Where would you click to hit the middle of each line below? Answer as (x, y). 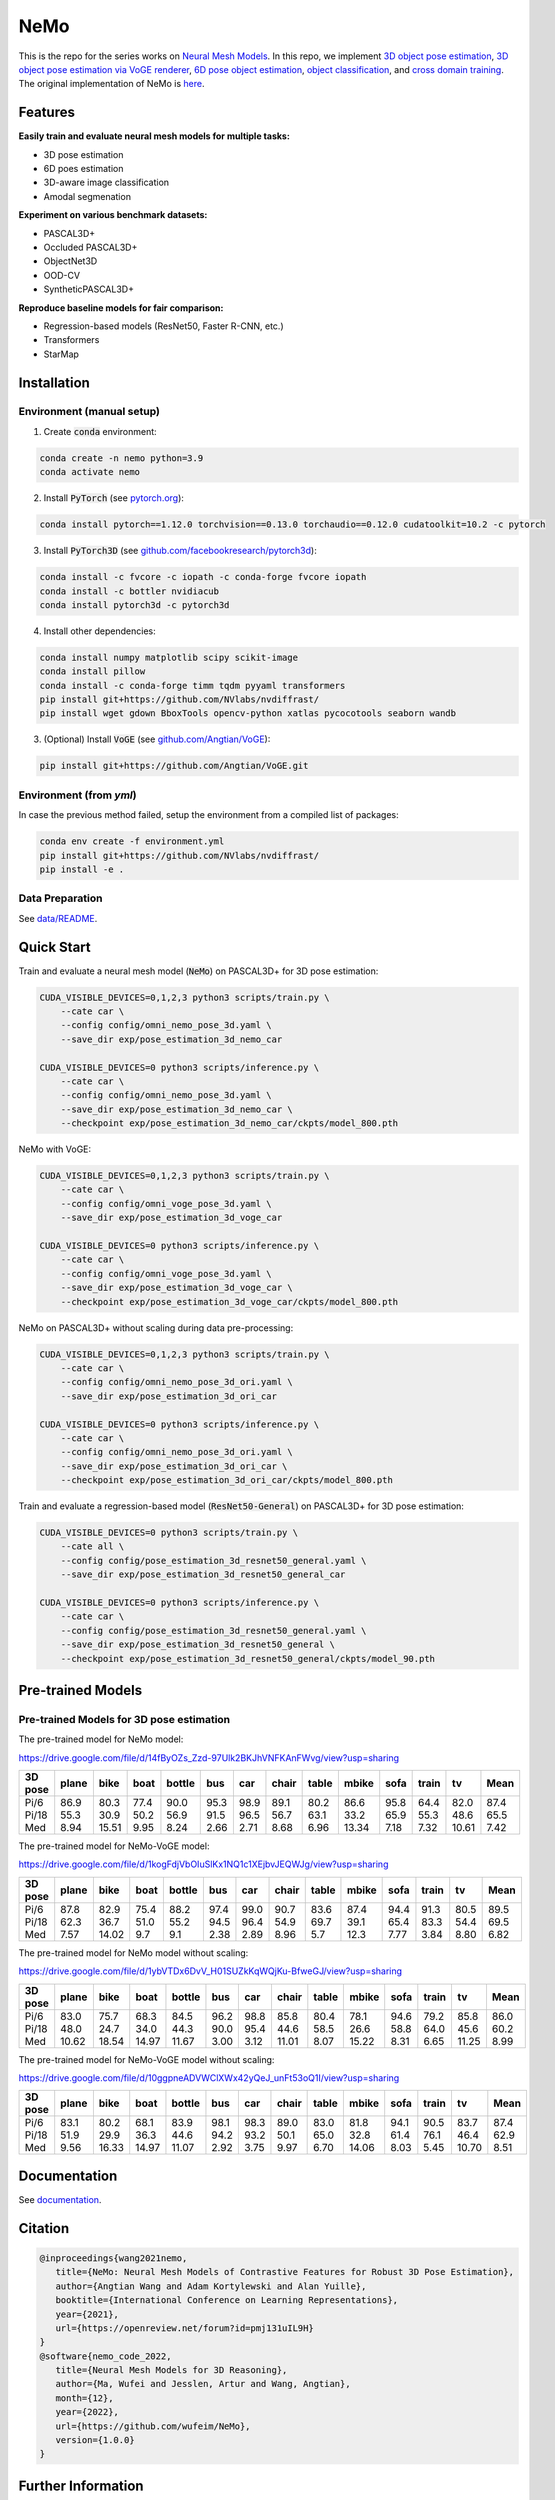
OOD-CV (61, 275)
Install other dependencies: (99, 631)
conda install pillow (92, 671)
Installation (54, 382)
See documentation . (60, 2199)
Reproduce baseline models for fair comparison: (121, 307)
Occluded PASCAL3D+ (90, 247)
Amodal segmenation (87, 196)
